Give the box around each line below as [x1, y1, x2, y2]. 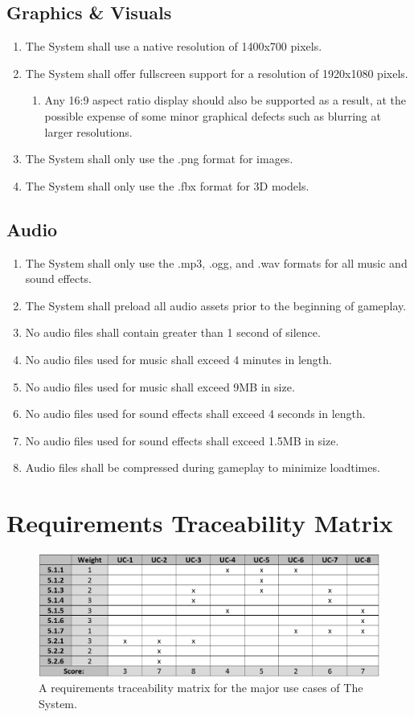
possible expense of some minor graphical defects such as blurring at [44, 107, 381, 124]
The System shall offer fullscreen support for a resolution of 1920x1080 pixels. [25, 64, 408, 81]
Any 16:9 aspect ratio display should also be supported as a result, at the [44, 92, 407, 109]
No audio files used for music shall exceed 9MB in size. [25, 378, 295, 395]
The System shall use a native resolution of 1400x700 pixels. [25, 38, 322, 55]
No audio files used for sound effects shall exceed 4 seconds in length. [25, 405, 366, 422]
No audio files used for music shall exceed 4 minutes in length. [25, 350, 332, 367]
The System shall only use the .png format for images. [25, 150, 293, 167]
